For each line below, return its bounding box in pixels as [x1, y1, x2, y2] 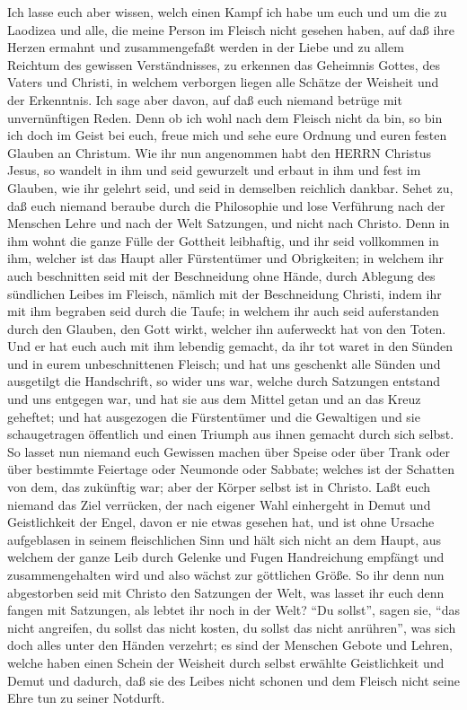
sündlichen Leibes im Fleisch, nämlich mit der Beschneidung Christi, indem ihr [7, 284, 442, 302]
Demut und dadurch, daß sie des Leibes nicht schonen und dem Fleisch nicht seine [7, 671, 460, 689]
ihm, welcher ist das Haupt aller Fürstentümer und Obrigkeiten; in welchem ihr [7, 249, 445, 267]
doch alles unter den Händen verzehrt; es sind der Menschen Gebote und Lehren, [7, 635, 453, 654]
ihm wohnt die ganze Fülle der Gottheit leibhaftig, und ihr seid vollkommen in [7, 231, 439, 250]
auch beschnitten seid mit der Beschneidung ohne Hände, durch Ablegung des [7, 266, 436, 285]
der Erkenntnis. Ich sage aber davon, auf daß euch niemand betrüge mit [7, 90, 402, 109]
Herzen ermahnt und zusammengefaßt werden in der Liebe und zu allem [7, 38, 404, 57]
